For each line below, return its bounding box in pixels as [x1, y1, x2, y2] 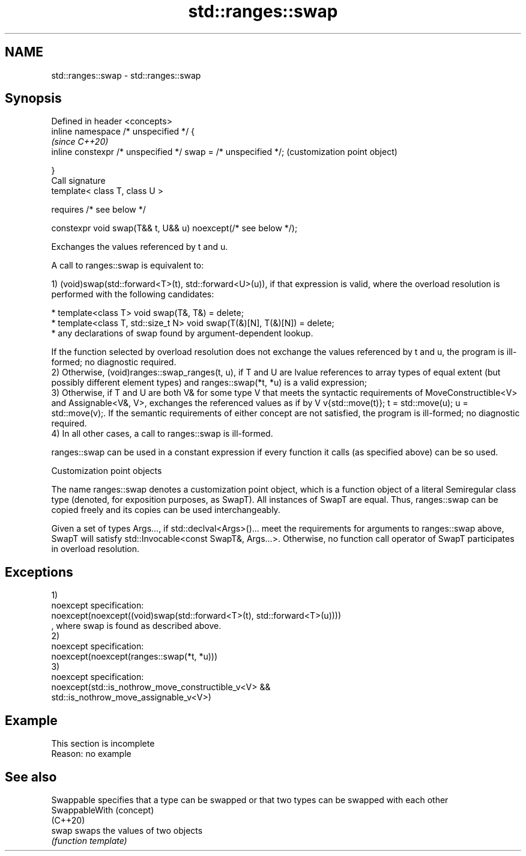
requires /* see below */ [51, 204, 146, 215]
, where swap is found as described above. [51, 621, 222, 631]
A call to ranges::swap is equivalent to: [51, 260, 204, 271]
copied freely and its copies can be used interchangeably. [51, 505, 280, 515]
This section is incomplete [51, 738, 155, 749]
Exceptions [5, 564, 73, 580]
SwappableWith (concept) [51, 804, 154, 815]
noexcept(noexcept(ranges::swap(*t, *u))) [51, 651, 218, 662]
